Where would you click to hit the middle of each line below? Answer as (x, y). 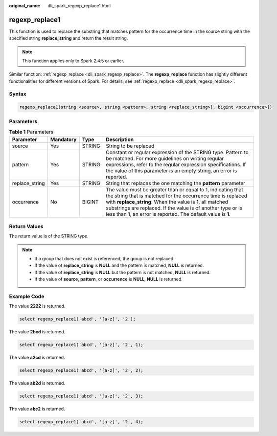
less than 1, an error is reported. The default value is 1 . (168, 214)
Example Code (27, 296)
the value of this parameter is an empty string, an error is (172, 170)
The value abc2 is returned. (37, 409)
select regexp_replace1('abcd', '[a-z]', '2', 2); (81, 370)
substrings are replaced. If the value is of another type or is (174, 208)
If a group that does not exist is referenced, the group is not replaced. (104, 259)
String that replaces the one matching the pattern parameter (176, 183)
